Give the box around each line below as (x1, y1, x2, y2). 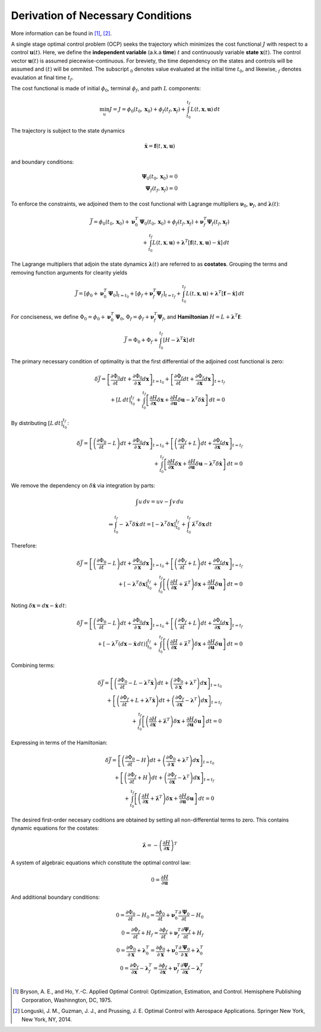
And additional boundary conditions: (11, 893, 100, 901)
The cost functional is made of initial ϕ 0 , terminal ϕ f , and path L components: (11, 84, 202, 93)
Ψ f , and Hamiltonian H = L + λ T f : (158, 312, 242, 322)
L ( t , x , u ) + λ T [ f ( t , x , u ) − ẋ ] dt (152, 238, 230, 246)
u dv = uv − (138, 498, 169, 505)
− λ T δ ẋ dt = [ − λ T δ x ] (119, 520, 176, 528)
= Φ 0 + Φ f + (128, 336, 159, 345)
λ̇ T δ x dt (191, 520, 212, 528)
